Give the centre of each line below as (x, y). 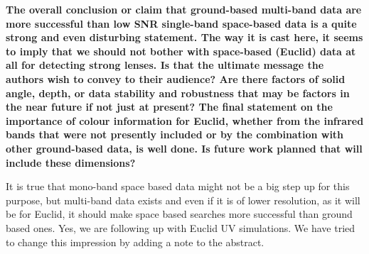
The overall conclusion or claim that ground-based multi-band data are (184, 9)
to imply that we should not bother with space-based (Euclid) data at (181, 51)
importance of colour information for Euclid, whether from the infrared (185, 120)
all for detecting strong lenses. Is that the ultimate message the (165, 65)
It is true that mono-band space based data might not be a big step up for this (178, 186)
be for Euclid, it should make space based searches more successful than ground (179, 214)
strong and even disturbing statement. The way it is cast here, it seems (184, 37)
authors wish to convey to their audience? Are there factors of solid (176, 78)
